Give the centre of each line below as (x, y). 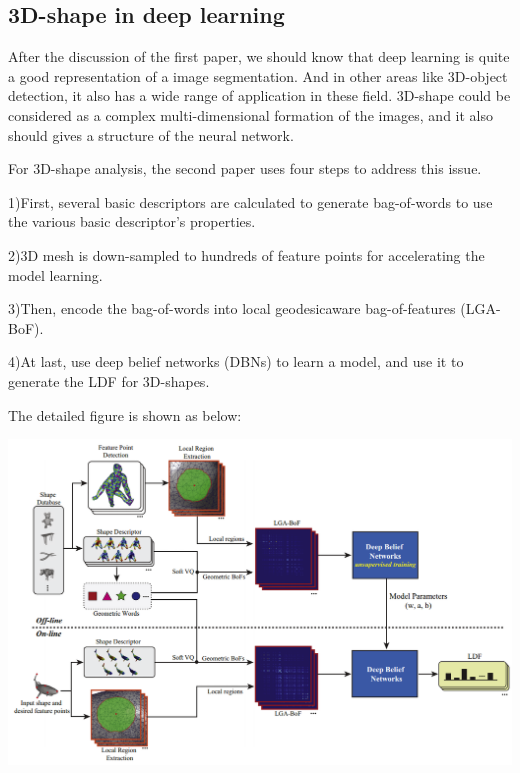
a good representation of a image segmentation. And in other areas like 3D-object (258, 75)
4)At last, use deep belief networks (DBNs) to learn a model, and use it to (236, 361)
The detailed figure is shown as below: (125, 414)
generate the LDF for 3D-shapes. (109, 380)
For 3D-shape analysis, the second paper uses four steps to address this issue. (245, 168)
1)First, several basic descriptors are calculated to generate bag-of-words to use (250, 201)
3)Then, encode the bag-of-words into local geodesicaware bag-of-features (232, 308)
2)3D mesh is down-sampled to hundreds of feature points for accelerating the (246, 254)
